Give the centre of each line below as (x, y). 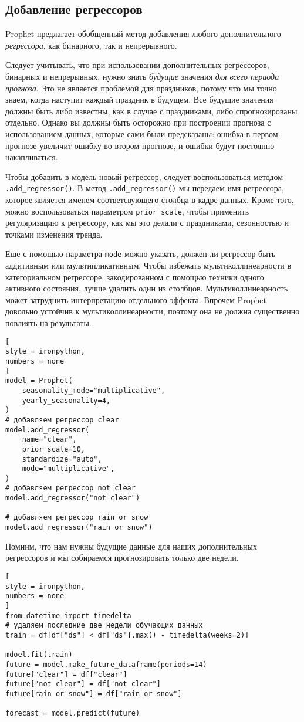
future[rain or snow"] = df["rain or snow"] (94, 694)
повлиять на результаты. (48, 323)
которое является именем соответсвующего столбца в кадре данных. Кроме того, (150, 199)
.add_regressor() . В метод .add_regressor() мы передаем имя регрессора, (145, 188)
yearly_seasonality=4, (66, 400)
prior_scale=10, (54, 449)
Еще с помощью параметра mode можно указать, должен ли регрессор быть (141, 254)
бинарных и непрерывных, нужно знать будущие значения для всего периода (142, 76)
